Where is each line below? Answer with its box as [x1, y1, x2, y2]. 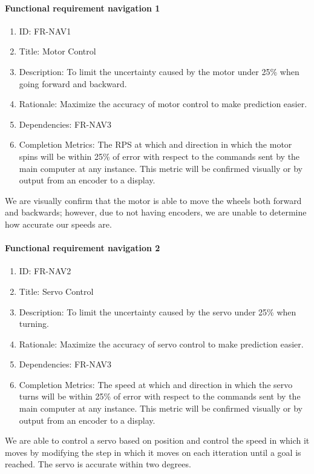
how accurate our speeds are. [5, 217, 112, 230]
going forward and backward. [19, 77, 127, 90]
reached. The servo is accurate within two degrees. [5, 458, 191, 470]
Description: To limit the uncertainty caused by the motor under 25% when [19, 65, 299, 77]
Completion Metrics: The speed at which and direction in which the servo [19, 378, 293, 390]
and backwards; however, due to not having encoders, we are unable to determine [5, 206, 307, 219]
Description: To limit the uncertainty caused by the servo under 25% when [19, 305, 296, 318]
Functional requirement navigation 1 [5, 1, 160, 14]
